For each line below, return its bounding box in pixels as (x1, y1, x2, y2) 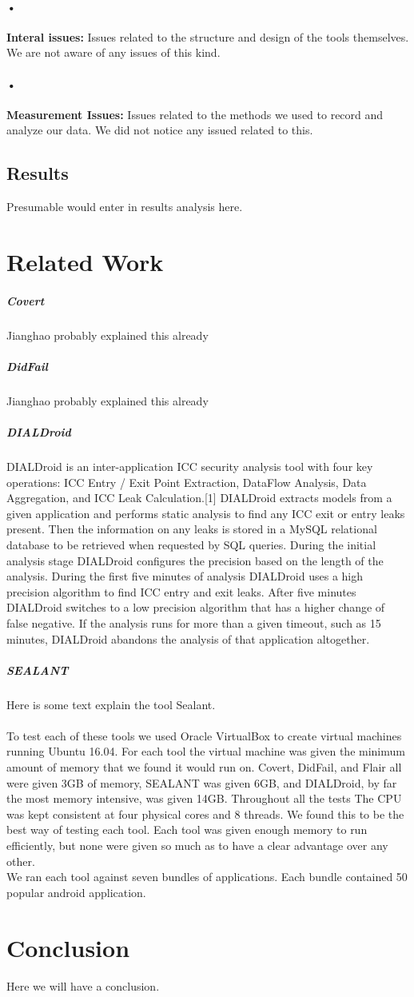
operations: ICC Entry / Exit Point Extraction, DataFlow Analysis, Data (6, 473, 367, 490)
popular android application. (6, 883, 146, 900)
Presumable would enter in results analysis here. (6, 198, 243, 215)
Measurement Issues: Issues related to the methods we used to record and (6, 106, 384, 122)
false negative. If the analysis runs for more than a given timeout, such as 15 (6, 614, 381, 631)
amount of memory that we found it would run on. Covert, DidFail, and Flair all (6, 759, 402, 776)
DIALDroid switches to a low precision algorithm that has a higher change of (6, 599, 385, 616)
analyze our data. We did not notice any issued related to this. (6, 122, 313, 138)
